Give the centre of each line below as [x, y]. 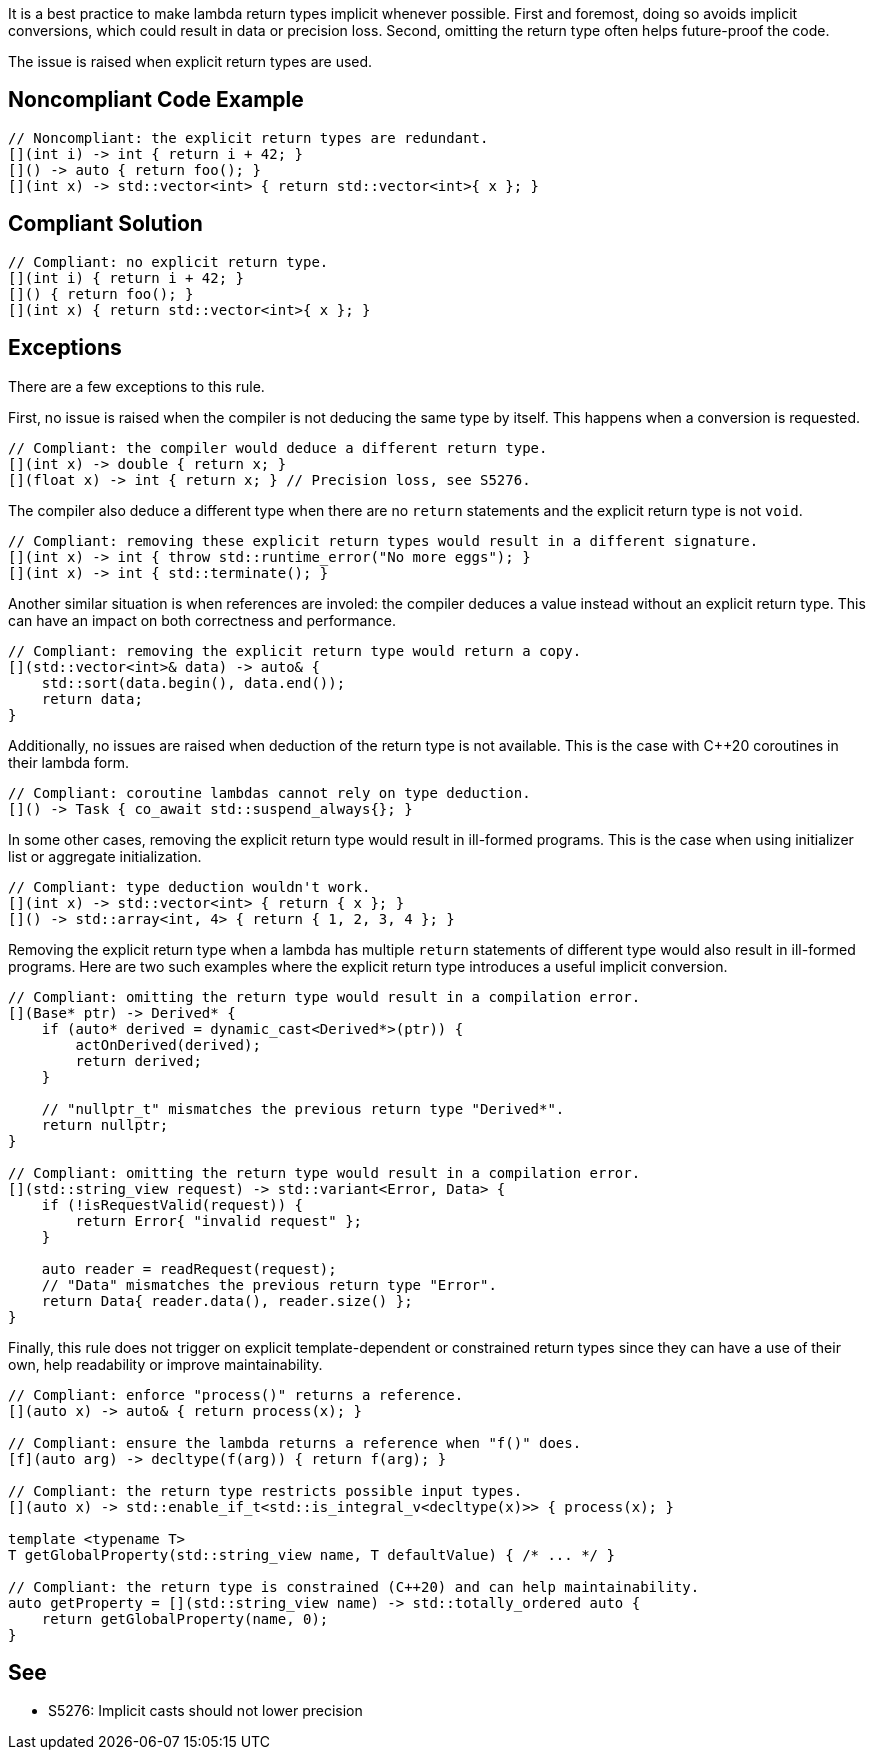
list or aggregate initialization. [105, 856]
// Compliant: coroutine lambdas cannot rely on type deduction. [269, 792]
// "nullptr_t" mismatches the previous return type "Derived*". [303, 1108]
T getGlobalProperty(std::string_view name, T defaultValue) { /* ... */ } [311, 1554]
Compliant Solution [105, 224]
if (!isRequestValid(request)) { [172, 1204]
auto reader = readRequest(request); [189, 1268]
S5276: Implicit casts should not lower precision [205, 1711]
